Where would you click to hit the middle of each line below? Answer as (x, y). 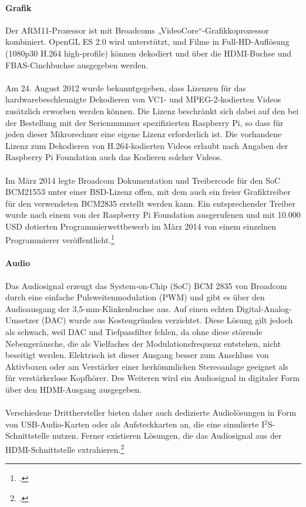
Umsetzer (22, 320)
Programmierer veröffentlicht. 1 (60, 239)
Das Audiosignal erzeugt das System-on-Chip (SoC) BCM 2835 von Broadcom (146, 285)
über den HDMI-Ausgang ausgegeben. (74, 389)
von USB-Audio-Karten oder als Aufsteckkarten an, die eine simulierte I (135, 424)
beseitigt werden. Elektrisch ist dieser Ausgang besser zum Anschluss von (137, 355)
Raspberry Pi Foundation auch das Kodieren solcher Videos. (114, 157)
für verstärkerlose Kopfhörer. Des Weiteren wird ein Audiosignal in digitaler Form (153, 378)
